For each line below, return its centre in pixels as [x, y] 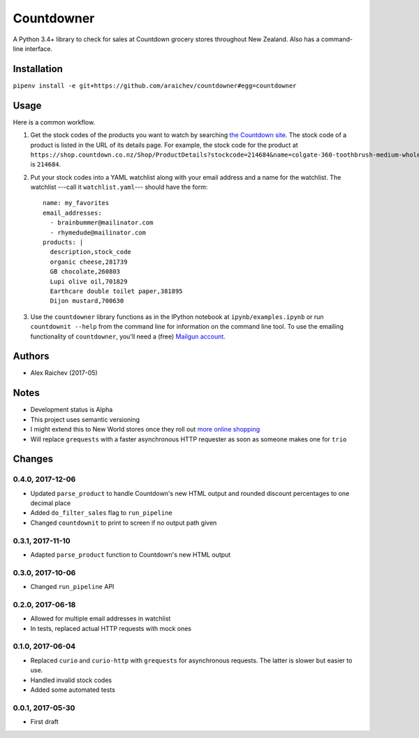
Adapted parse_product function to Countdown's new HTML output [131, 555]
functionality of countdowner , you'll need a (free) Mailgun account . [128, 336]
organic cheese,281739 [89, 262]
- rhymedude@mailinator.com [98, 232]
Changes [33, 459]
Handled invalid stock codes [71, 680]
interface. [38, 48]
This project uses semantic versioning [85, 419]
